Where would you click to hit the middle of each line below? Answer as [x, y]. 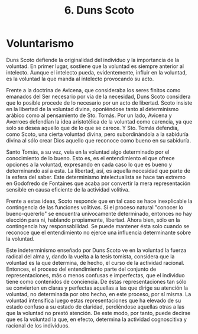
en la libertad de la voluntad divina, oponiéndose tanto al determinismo [92, 109]
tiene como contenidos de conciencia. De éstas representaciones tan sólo [96, 281]
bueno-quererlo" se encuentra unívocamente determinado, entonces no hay [99, 213]
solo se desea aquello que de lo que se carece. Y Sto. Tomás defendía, [92, 128]
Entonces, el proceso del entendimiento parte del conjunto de [81, 269]
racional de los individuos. [38, 325]
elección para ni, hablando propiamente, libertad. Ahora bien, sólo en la [93, 220]
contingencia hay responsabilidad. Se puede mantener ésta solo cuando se [98, 226]
